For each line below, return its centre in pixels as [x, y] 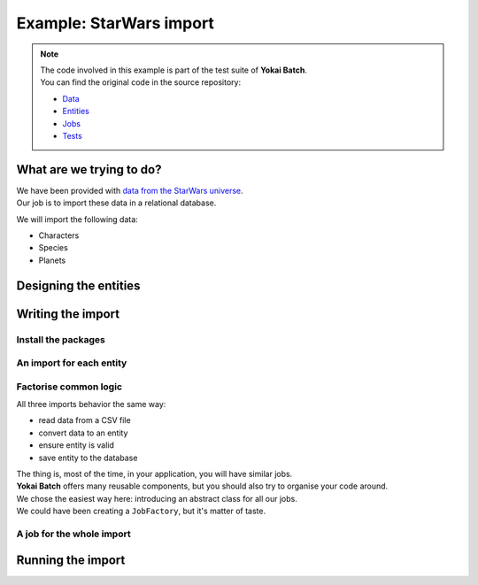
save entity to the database [88, 458]
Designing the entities [78, 285]
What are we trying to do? [89, 169]
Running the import [71, 560]
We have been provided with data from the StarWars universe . [130, 190]
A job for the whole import [74, 534]
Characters [59, 235]
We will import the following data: [77, 219]
